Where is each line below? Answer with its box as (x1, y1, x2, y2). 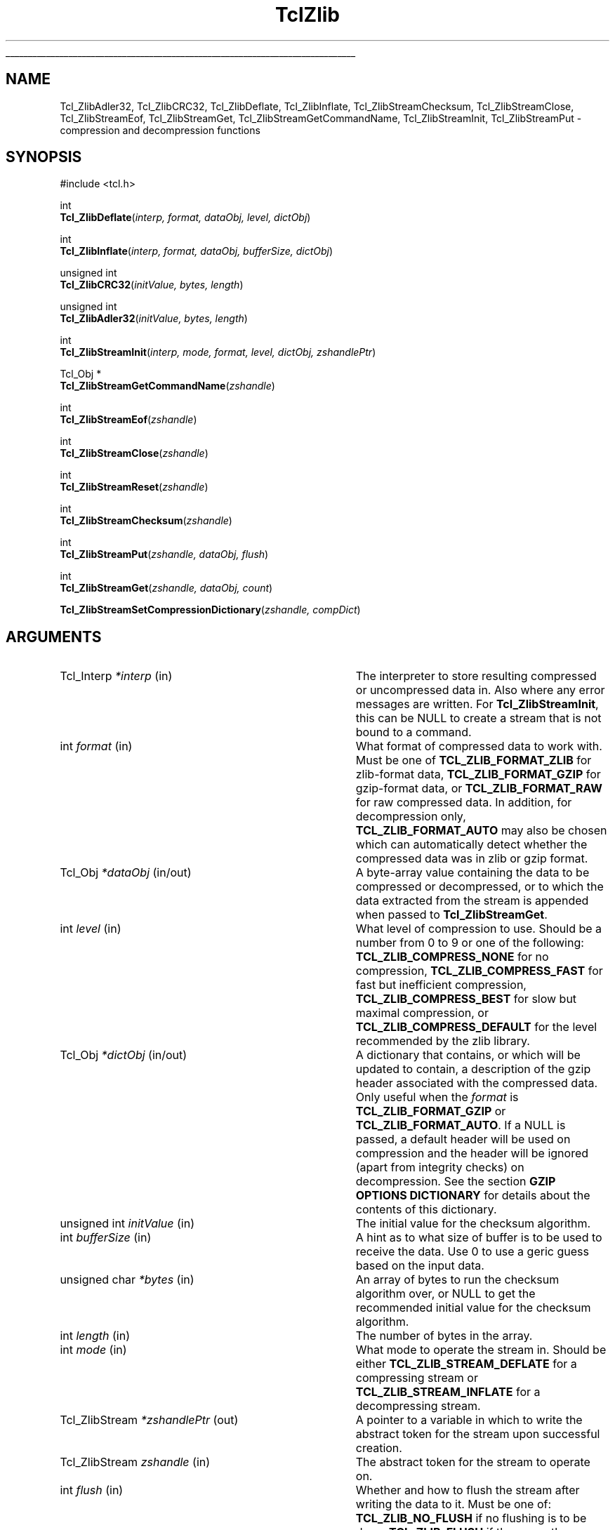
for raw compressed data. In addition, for (355, 795, 572, 810)
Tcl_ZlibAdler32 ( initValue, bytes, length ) (60, 312, 248, 325)
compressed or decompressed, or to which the (355, 879, 604, 894)
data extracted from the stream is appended (355, 893, 589, 908)
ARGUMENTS (6, 627, 102, 646)
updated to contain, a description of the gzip (355, 1062, 591, 1077)
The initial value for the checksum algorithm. (355, 1216, 591, 1231)
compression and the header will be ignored (355, 1146, 589, 1161)
